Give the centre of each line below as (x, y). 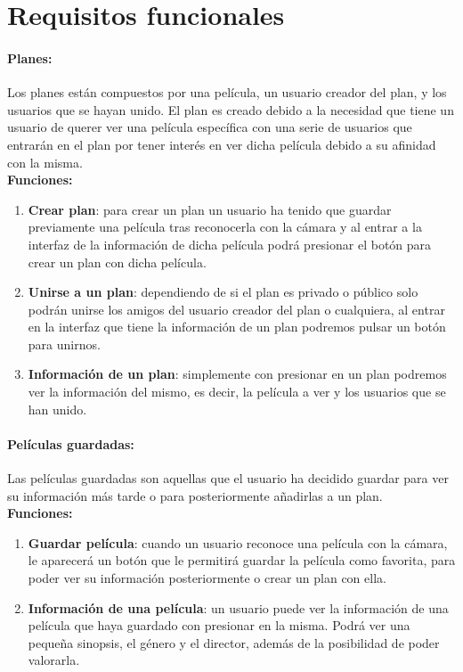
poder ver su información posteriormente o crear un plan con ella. (207, 578)
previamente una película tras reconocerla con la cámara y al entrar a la (225, 227)
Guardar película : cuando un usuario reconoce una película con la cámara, (238, 542)
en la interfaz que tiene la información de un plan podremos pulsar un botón (237, 327)
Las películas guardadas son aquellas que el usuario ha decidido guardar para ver (228, 478)
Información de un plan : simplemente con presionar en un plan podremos (237, 374)
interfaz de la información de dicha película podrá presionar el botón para (230, 244)
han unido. (57, 409)
